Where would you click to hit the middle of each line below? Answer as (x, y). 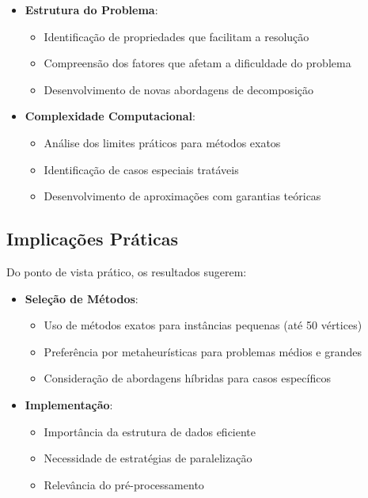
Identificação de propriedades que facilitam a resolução (176, 36)
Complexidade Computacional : (110, 116)
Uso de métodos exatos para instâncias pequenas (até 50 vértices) (203, 325)
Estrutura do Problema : (91, 10)
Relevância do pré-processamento (124, 484)
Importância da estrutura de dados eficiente (150, 431)
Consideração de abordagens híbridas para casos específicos (187, 378)
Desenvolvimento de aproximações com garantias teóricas (182, 196)
